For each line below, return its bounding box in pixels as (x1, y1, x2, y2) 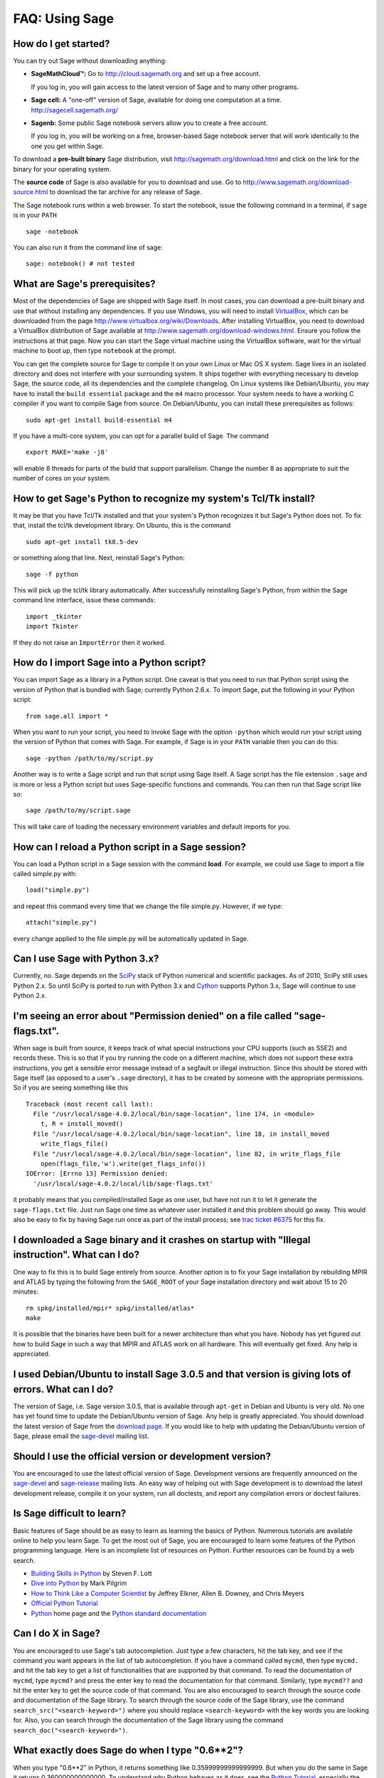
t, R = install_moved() (40, 1120, 124, 1128)
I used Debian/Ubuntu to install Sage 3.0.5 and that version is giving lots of (13, 1368, 351, 1380)
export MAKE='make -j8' (26, 448, 109, 457)
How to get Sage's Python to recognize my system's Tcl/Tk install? (13, 492, 316, 504)
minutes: (13, 1287, 39, 1296)
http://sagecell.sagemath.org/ (31, 105, 119, 114)
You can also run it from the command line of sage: (13, 243, 163, 252)
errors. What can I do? (13, 1383, 114, 1395)
